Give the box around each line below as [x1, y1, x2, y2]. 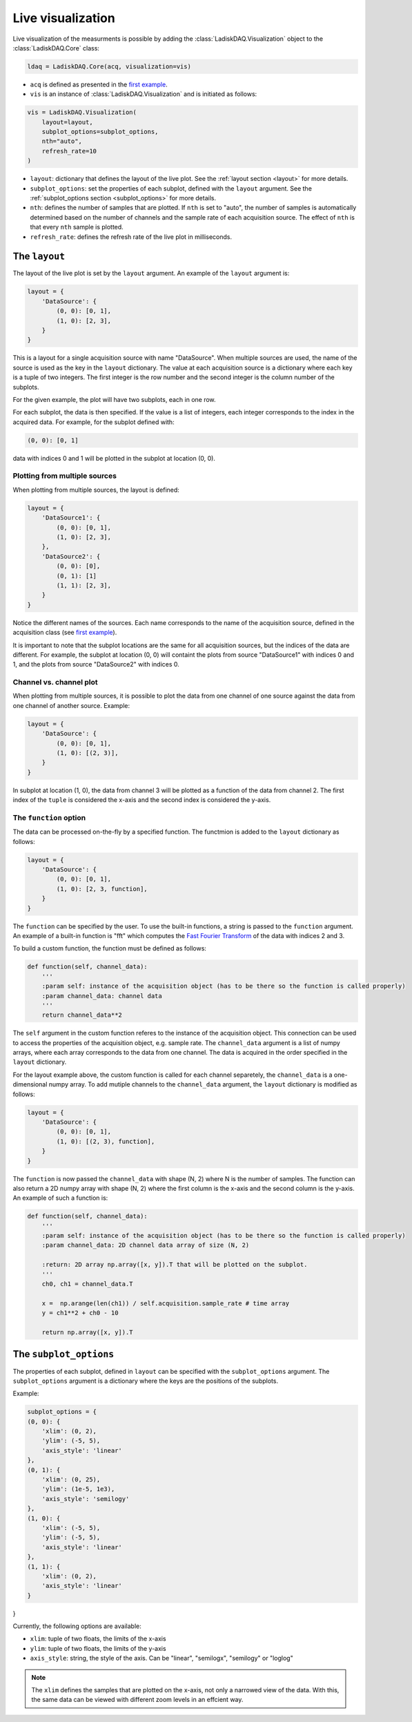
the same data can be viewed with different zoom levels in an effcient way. [31, 1696, 244, 1704]
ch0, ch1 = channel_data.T [41, 1280, 134, 1288]
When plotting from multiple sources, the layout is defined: [12, 486, 179, 494]
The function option [12, 812, 86, 822]
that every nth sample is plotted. [30, 223, 124, 231]
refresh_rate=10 [41, 147, 97, 155]
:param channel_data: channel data [41, 992, 162, 999]
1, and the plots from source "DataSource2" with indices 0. [12, 660, 179, 669]
